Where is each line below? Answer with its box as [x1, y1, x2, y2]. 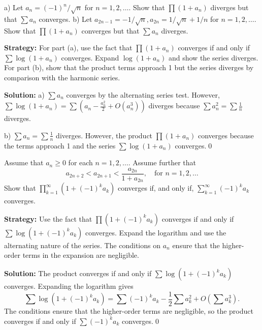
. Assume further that [128, 157, 196, 168]
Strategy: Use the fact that [4, 213, 92, 224]
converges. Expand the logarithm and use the [85, 227, 226, 237]
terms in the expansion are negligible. [22, 250, 139, 260]
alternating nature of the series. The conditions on [4, 239, 160, 250]
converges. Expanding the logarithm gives [4, 281, 134, 291]
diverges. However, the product [56, 130, 153, 140]
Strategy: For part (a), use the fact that [4, 42, 133, 53]
